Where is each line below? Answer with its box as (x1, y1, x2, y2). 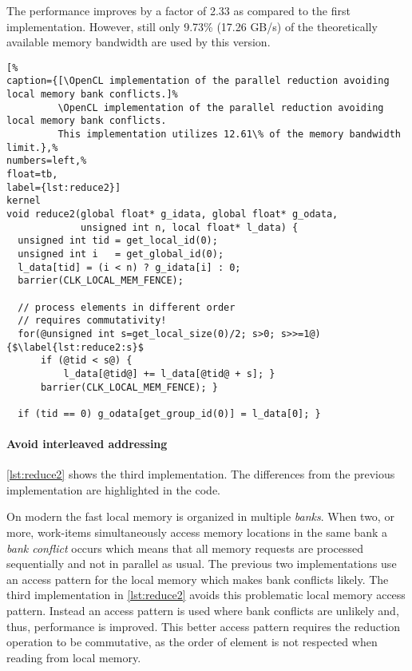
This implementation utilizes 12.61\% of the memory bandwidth (57, 129, 401, 141)
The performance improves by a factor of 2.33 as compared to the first (6, 2, 351, 18)
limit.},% (6, 141, 58, 153)
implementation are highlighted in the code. (6, 481, 221, 498)
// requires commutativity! (18, 315, 167, 327)
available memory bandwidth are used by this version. (6, 34, 271, 50)
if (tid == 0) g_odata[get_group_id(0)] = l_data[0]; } (18, 407, 321, 419)
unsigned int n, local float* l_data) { (81, 221, 299, 233)
